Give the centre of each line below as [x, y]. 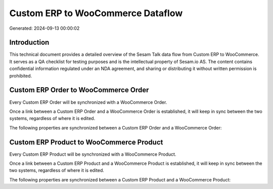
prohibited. [21, 76]
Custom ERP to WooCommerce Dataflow [96, 13]
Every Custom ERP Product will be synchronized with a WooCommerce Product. [93, 154]
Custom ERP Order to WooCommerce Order [79, 90]
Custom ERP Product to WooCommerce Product [86, 142]
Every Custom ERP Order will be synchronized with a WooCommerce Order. [88, 102]
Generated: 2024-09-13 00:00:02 [44, 28]
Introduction [29, 43]
